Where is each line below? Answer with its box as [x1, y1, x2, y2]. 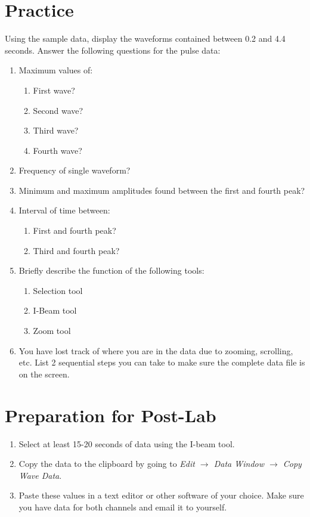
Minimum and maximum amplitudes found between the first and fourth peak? [18, 184, 305, 196]
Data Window [213, 457, 265, 470]
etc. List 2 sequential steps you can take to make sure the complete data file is [18, 356, 305, 369]
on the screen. [18, 367, 70, 380]
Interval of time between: [18, 204, 110, 216]
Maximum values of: [18, 64, 93, 76]
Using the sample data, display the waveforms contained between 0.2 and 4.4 [5, 32, 286, 45]
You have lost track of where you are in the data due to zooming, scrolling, [18, 344, 293, 357]
